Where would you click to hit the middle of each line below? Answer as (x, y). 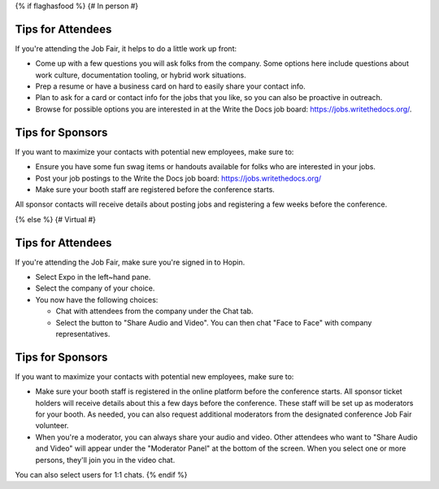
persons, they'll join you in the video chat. (105, 460)
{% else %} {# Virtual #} (56, 219)
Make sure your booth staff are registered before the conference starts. (155, 189)
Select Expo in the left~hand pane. (93, 277)
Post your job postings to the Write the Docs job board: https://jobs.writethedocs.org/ (178, 178)
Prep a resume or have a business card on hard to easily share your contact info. (171, 86)
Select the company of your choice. (95, 288)
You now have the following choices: (97, 299)
